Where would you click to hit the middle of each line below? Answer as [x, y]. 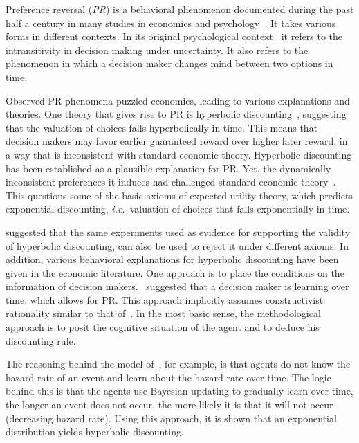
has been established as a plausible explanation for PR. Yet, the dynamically [168, 168]
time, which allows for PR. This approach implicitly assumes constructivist [165, 299]
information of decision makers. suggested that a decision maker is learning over [177, 286]
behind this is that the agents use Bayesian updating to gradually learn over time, [179, 391]
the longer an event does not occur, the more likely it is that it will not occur [169, 405]
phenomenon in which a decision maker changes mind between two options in [169, 63]
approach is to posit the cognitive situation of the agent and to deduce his [163, 327]
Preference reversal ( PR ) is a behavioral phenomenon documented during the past [180, 9]
